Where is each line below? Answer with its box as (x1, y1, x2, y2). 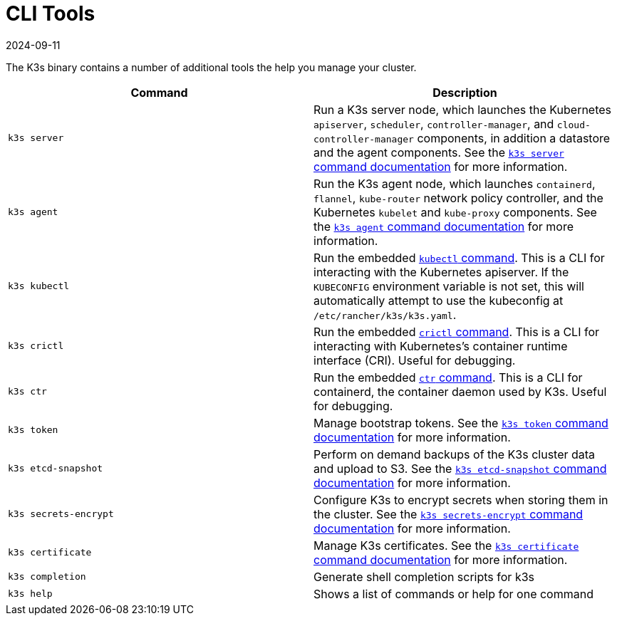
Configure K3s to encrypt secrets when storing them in (313, 492, 608, 507)
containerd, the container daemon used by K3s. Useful (313, 384, 607, 399)
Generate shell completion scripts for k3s (313, 569, 534, 584)
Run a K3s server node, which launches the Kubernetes (313, 102, 612, 117)
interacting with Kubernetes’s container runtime (313, 338, 568, 353)
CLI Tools (6, 1, 95, 26)
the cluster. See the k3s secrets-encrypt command (313, 506, 584, 521)
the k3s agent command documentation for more (313, 219, 574, 234)
